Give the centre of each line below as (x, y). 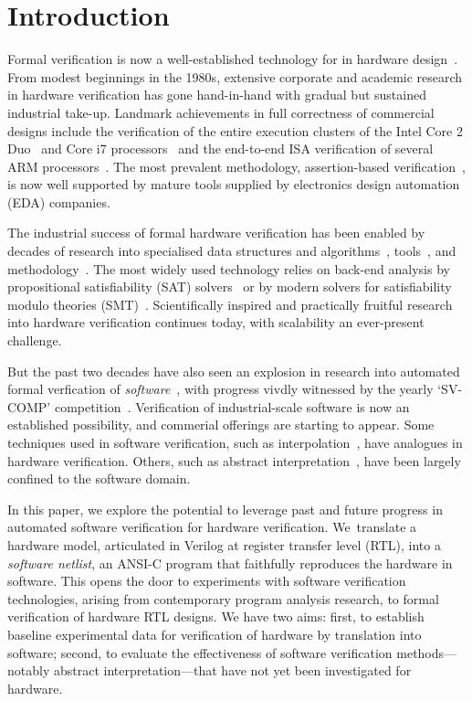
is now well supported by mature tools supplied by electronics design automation (234, 184)
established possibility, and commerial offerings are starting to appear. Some (221, 425)
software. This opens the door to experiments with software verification (207, 581)
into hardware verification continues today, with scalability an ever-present (216, 322)
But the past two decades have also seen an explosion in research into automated (234, 371)
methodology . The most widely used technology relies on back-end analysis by (229, 268)
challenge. (35, 340)
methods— (427, 652)
